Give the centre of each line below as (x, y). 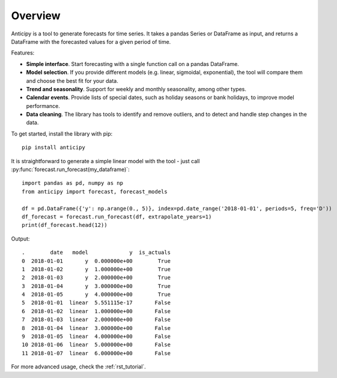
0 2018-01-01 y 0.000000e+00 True (96, 261)
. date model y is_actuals (96, 253)
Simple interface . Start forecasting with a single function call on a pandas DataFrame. (133, 64)
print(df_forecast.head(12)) (65, 225)
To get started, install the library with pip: (62, 133)
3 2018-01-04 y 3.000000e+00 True (96, 286)
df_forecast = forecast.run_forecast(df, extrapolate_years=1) (117, 217)
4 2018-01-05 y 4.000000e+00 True (96, 295)
